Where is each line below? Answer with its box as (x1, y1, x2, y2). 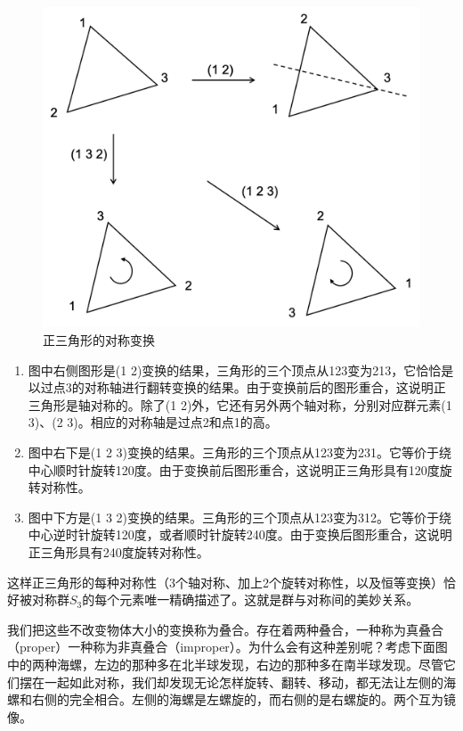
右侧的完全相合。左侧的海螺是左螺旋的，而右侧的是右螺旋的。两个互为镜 (31, 690, 456, 709)
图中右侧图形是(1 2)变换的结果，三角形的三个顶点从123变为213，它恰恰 (28, 360, 442, 379)
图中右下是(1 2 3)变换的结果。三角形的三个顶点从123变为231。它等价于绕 (28, 442, 452, 461)
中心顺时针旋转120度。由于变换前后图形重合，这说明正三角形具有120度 (28, 460, 440, 479)
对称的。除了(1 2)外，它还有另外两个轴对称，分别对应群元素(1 (90, 395, 452, 414)
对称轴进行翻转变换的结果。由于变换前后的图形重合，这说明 (84, 378, 434, 397)
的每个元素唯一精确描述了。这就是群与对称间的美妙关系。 (82, 590, 419, 609)
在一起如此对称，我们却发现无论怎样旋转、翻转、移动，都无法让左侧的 (31, 672, 443, 691)
